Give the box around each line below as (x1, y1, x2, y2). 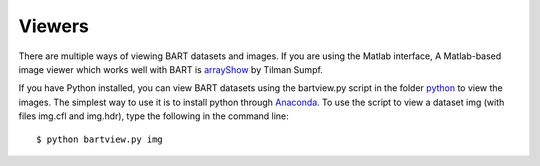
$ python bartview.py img (36, 133, 164, 145)
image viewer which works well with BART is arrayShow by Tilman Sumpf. (18, 63, 324, 75)
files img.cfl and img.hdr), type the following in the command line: (18, 110, 289, 122)
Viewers (18, 15, 89, 37)
